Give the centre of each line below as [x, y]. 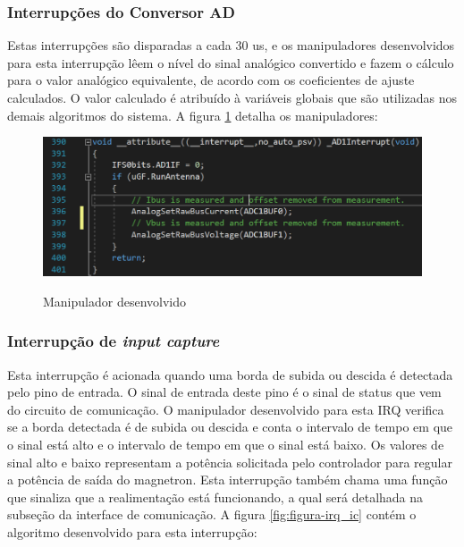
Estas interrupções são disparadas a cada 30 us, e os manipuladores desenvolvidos [231, 45]
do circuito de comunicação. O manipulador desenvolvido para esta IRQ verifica [226, 409]
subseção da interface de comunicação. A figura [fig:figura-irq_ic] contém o [212, 514]
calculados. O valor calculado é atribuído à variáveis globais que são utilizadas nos [232, 97]
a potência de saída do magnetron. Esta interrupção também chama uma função [228, 480]
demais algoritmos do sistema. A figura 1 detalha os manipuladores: [193, 115]
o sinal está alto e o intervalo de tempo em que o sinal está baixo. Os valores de [226, 445]
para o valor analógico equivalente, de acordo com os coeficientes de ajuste [211, 80]
